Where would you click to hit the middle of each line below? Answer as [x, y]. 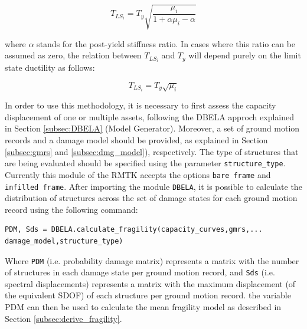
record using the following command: [71, 209]
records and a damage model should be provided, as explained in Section [136, 140]
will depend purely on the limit [245, 55]
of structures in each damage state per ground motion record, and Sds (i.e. [140, 272]
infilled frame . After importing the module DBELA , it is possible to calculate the [153, 186]
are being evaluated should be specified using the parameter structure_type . [145, 163]
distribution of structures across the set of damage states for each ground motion [151, 198]
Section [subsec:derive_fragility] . [63, 318]
